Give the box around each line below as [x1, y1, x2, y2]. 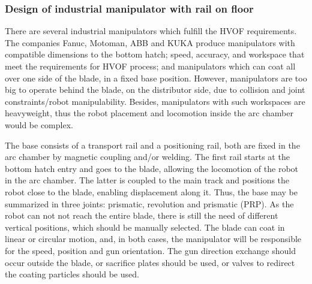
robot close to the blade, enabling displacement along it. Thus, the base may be [5, 185, 298, 198]
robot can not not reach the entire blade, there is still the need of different [5, 209, 278, 222]
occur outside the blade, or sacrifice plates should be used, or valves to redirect [5, 256, 295, 268]
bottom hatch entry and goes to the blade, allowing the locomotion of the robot [5, 162, 299, 174]
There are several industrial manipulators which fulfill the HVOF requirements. [5, 25, 297, 37]
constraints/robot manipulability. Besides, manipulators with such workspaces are [5, 95, 305, 107]
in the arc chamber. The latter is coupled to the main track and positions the [5, 174, 290, 186]
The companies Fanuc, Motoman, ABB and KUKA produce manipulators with [5, 36, 295, 49]
